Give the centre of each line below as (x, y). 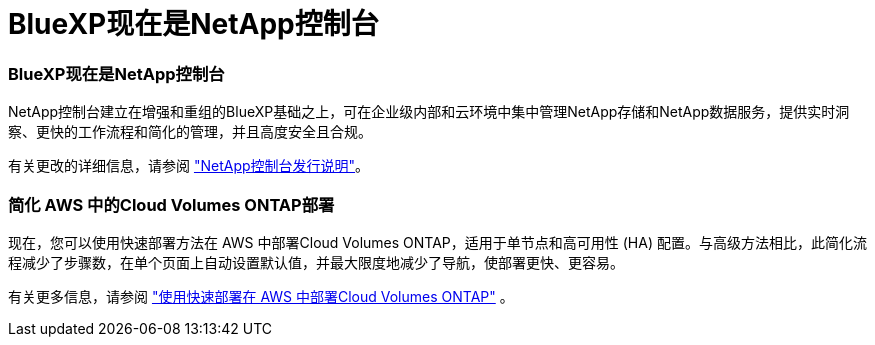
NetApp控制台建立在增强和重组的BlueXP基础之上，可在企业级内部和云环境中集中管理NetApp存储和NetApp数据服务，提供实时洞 (429, 112)
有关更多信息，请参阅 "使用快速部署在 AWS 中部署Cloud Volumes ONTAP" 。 (261, 296)
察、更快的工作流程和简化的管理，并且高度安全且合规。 (190, 132)
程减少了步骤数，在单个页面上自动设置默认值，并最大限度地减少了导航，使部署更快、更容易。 (316, 262)
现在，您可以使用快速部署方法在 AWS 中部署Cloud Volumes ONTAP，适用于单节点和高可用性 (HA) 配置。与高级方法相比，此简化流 (437, 242)
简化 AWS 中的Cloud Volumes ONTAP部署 (171, 204)
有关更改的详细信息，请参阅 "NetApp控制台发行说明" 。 (189, 166)
